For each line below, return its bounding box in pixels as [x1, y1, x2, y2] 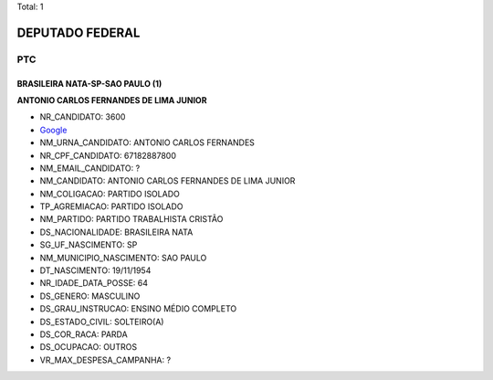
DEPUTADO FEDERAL [16, 25, 141, 40]
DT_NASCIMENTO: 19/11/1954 [39, 265, 152, 276]
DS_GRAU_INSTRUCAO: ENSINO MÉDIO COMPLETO [39, 303, 237, 314]
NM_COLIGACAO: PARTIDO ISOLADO [39, 188, 180, 199]
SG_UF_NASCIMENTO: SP [39, 239, 138, 250]
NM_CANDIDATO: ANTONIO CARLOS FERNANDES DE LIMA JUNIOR [39, 175, 296, 186]
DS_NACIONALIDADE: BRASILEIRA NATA [39, 227, 194, 237]
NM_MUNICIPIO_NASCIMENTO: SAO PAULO [39, 252, 207, 263]
